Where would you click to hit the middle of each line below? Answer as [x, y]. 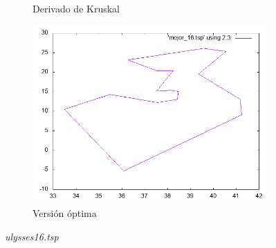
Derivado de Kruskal [76, 8]
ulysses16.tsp [32, 236]
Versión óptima [65, 213]
